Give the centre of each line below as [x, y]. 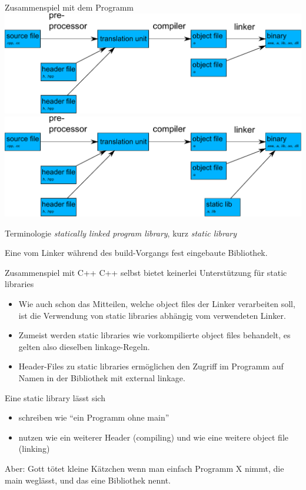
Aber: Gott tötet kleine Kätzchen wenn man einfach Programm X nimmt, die [144, 468]
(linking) [34, 449]
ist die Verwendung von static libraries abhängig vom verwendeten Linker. [152, 315]
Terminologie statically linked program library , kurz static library [121, 233]
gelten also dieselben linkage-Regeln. [84, 346]
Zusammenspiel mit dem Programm [69, 7]
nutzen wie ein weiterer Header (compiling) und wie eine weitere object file [154, 437]
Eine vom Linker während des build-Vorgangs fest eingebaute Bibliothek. [136, 253]
